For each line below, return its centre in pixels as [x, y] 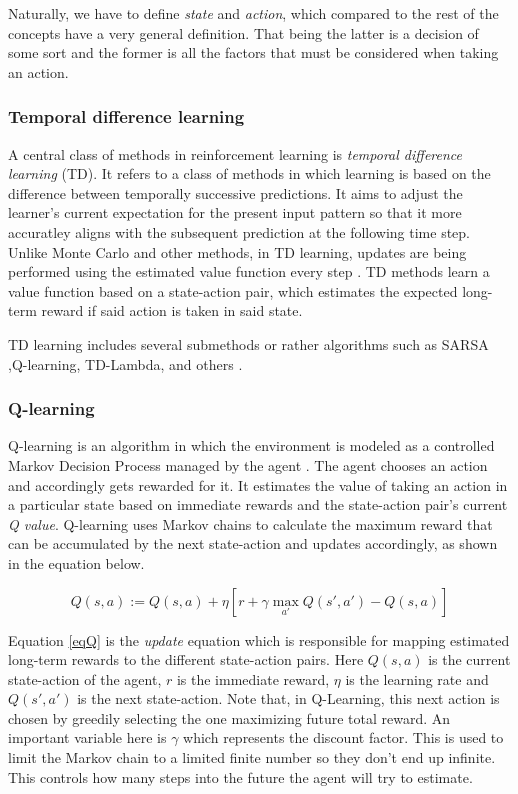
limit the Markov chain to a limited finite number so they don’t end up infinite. [252, 757]
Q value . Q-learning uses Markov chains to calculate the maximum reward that [250, 523]
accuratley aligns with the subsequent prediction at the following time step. [239, 231]
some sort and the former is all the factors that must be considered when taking [253, 52]
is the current [469, 659]
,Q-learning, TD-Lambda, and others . [125, 363]
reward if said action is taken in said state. [172, 310]
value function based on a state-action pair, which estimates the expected [233, 290]
